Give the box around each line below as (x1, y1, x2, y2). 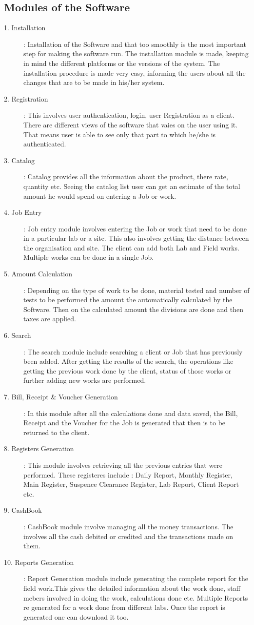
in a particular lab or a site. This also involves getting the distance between (23, 233, 249, 243)
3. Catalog (4, 155, 35, 165)
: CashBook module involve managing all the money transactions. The (23, 521, 234, 531)
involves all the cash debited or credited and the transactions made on (23, 531, 234, 541)
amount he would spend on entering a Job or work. (23, 190, 176, 201)
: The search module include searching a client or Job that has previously (23, 346, 243, 356)
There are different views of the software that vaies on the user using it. (23, 119, 238, 129)
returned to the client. (23, 427, 90, 437)
